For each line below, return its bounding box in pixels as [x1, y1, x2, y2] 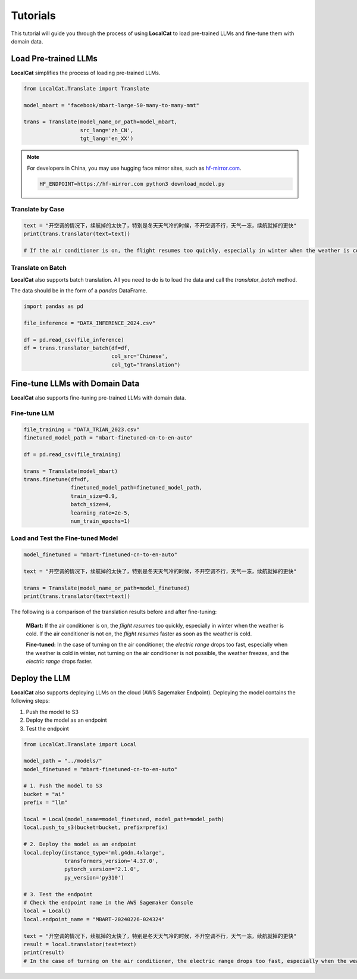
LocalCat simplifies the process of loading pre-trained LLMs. [11, 69, 161, 76]
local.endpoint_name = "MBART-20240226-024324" [23, 916, 165, 922]
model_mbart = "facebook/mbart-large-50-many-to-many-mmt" [23, 102, 199, 108]
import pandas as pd [23, 303, 83, 310]
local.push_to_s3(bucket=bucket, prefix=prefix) [23, 824, 168, 831]
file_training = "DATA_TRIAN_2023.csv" [23, 426, 140, 433]
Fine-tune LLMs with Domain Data [11, 379, 140, 389]
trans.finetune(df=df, [23, 476, 90, 483]
